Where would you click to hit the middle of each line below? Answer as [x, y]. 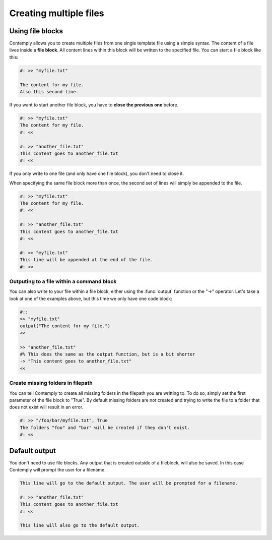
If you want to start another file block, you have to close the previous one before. [94, 105]
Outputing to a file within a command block [63, 281]
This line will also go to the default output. [80, 525]
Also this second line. [49, 92]
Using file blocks [36, 31]
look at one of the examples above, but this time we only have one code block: [91, 298]
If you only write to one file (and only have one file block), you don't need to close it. [96, 173]
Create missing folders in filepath [51, 383]
